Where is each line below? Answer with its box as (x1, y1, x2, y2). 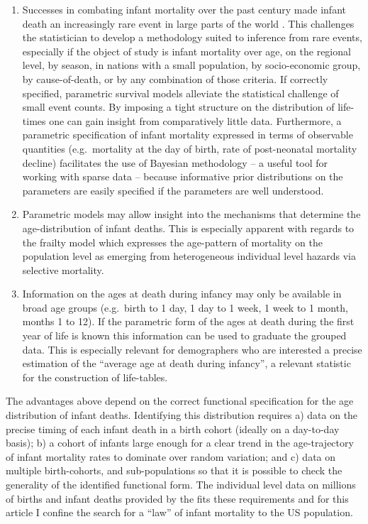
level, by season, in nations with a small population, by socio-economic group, (22, 58, 361, 72)
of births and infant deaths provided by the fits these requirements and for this (6, 491, 349, 506)
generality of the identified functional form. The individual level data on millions (6, 477, 356, 491)
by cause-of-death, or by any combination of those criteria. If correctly (22, 71, 328, 86)
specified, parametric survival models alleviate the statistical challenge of (22, 85, 339, 100)
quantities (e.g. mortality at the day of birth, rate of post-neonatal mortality (22, 141, 357, 155)
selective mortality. (22, 262, 104, 277)
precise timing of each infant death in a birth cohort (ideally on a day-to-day (6, 421, 340, 436)
